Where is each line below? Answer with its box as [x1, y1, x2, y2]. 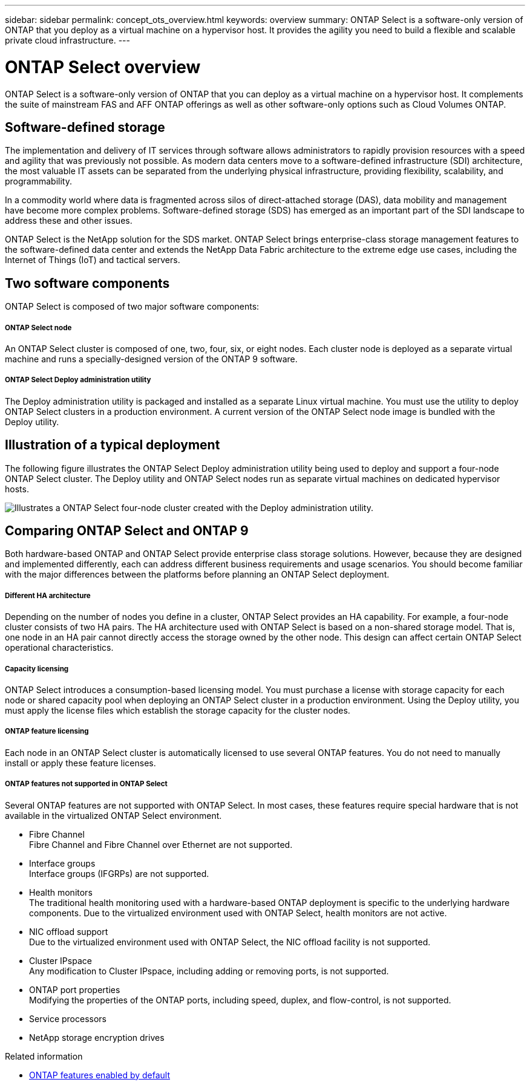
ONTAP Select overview [5, 56, 201, 77]
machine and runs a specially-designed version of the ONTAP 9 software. [5, 353, 298, 364]
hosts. [5, 483, 29, 494]
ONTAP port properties [29, 984, 120, 995]
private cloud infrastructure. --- [5, 35, 130, 45]
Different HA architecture [5, 591, 91, 600]
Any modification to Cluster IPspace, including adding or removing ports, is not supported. [29, 965, 389, 976]
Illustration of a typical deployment [5, 437, 220, 453]
